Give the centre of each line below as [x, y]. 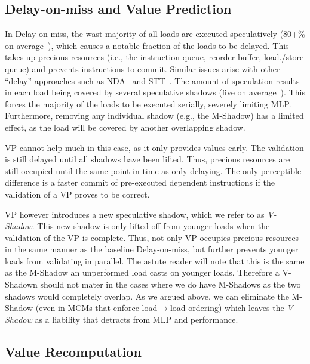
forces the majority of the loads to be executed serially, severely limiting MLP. [148, 104]
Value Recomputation [73, 351]
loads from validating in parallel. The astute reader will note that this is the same [155, 260]
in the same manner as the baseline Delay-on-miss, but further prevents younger [152, 249]
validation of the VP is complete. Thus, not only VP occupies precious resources [152, 237]
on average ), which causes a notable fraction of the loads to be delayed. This [147, 45]
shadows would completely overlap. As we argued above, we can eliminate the [147, 296]
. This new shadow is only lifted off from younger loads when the [151, 226]
